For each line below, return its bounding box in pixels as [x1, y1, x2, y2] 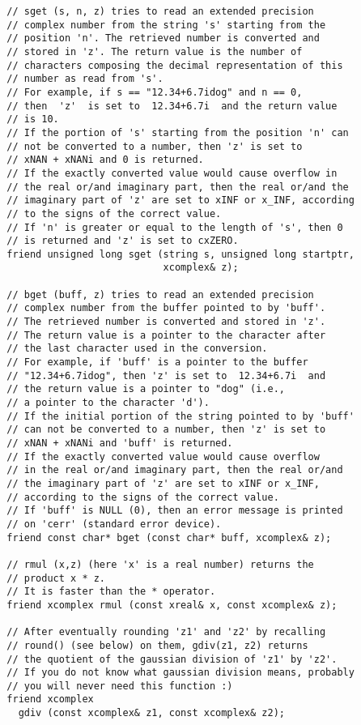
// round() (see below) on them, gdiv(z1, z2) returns [6, 639, 308, 651]
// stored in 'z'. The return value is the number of [6, 45, 303, 58]
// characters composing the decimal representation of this [6, 59, 343, 71]
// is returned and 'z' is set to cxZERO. [6, 235, 239, 247]
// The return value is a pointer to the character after [6, 329, 326, 341]
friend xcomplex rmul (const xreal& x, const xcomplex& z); [6, 599, 338, 611]
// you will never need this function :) [6, 680, 233, 692]
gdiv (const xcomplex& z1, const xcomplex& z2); [18, 707, 285, 719]
